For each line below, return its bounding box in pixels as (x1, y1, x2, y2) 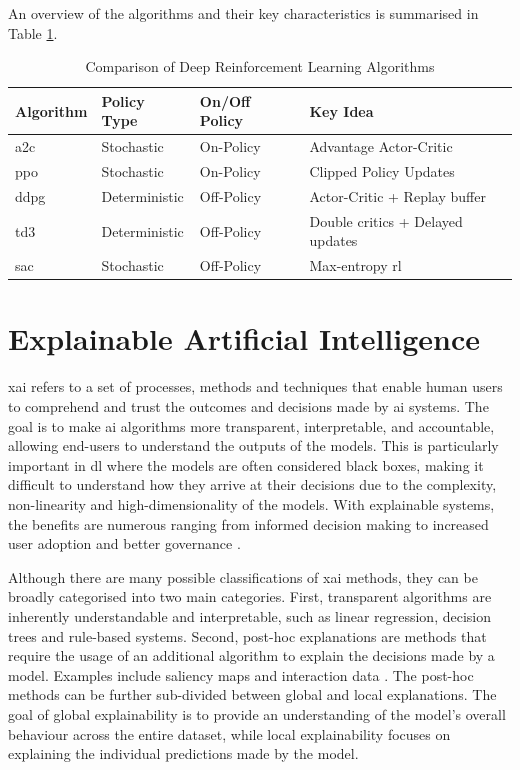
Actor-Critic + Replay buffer (309, 185, 486, 206)
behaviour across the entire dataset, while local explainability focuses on (8, 723, 451, 744)
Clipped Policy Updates (309, 161, 455, 182)
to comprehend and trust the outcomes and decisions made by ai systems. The (8, 396, 489, 416)
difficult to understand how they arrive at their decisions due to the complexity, (8, 474, 497, 495)
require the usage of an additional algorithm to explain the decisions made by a (8, 645, 495, 666)
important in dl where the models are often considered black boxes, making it (8, 454, 484, 475)
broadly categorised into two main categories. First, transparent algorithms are (8, 586, 492, 607)
